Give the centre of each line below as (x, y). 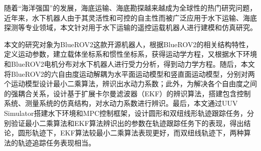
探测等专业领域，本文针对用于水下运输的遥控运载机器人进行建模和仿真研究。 (130, 27)
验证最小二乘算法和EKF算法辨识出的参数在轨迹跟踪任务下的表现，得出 (127, 123)
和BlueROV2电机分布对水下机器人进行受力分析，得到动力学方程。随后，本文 (129, 63)
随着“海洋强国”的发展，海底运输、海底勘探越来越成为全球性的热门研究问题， (130, 8)
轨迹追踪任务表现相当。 (56, 142)
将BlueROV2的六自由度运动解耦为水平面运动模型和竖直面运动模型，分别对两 (129, 73)
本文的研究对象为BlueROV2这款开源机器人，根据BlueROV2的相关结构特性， (128, 44)
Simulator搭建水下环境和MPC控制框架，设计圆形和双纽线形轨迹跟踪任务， (126, 113)
